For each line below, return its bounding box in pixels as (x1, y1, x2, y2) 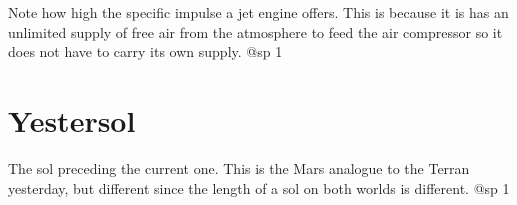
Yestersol (8, 99, 136, 140)
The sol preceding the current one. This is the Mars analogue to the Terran (8, 157, 470, 178)
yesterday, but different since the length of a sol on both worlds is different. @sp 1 (8, 177, 510, 198)
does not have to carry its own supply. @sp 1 (8, 41, 283, 62)
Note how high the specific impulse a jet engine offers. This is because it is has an (8, 2, 509, 22)
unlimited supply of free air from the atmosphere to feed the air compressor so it (8, 21, 503, 42)
